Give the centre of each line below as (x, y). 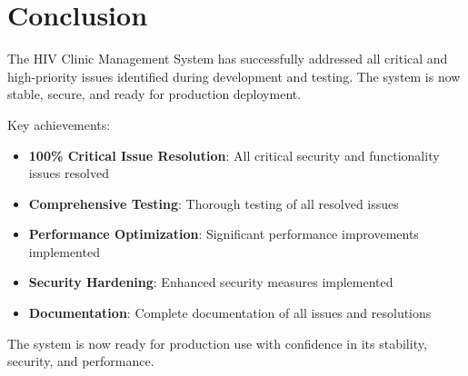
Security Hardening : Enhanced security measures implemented (211, 282)
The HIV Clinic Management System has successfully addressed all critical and (228, 59)
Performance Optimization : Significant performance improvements (224, 234)
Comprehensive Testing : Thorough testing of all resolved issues (214, 203)
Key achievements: (59, 124)
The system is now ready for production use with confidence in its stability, (217, 343)
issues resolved (69, 173)
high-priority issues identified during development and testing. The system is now (234, 76)
